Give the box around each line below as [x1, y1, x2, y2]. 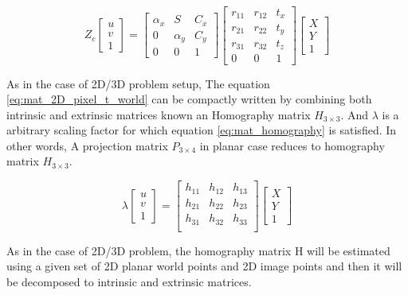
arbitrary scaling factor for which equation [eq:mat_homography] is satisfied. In [6, 122, 397, 138]
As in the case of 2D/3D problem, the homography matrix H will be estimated [6, 242, 390, 258]
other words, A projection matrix [6, 137, 168, 153]
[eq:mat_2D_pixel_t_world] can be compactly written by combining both [6, 91, 372, 107]
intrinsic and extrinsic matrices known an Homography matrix [6, 106, 311, 122]
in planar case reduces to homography [199, 137, 385, 153]
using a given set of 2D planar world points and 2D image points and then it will [6, 258, 402, 274]
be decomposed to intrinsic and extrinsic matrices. [6, 273, 252, 289]
